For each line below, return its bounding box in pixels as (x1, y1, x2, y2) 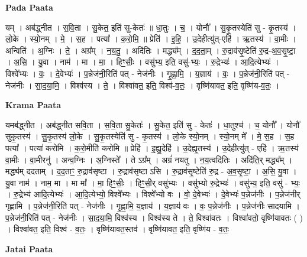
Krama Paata (5, 99, 61, 111)
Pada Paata (5, 1, 53, 13)
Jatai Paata (5, 242, 53, 255)
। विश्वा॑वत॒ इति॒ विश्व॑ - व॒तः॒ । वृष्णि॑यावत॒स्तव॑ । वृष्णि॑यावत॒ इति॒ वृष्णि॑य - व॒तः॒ (5, 223, 229, 235)
